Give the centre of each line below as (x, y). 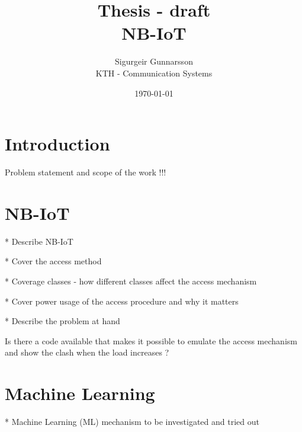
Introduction (57, 144)
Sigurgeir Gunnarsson (154, 61)
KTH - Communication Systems (154, 73)
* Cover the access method (53, 261)
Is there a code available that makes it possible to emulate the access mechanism (151, 340)
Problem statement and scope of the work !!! (86, 172)
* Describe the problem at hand (62, 321)
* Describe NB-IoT (39, 241)
